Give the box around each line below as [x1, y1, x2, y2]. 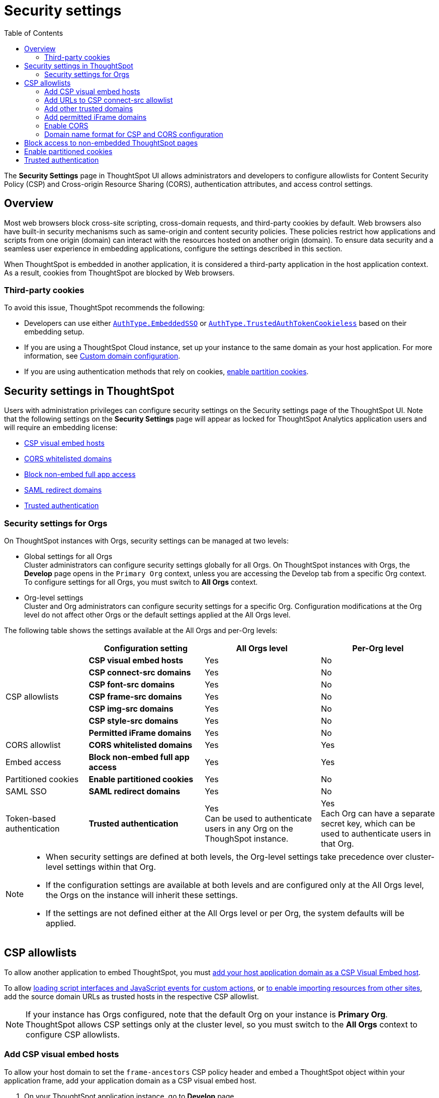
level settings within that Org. [46, 861, 156, 872]
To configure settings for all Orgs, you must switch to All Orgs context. [24, 577, 258, 586]
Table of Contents [4, 28, 63, 37]
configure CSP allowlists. [26, 1029, 120, 1040]
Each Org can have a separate [321, 808, 435, 818]
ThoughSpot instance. [205, 833, 289, 844]
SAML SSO [6, 786, 47, 796]
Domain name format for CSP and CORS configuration [44, 129, 223, 139]
